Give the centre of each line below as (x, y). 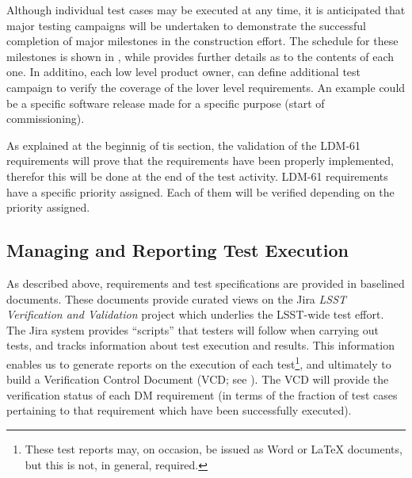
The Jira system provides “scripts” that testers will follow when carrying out (193, 329)
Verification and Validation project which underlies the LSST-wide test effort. (195, 314)
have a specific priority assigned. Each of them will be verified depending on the (200, 191)
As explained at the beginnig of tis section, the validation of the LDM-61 (184, 145)
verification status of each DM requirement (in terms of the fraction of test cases (202, 394)
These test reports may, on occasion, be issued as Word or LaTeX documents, (214, 448)
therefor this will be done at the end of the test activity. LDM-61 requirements (197, 176)
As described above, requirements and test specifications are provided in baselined (206, 283)
